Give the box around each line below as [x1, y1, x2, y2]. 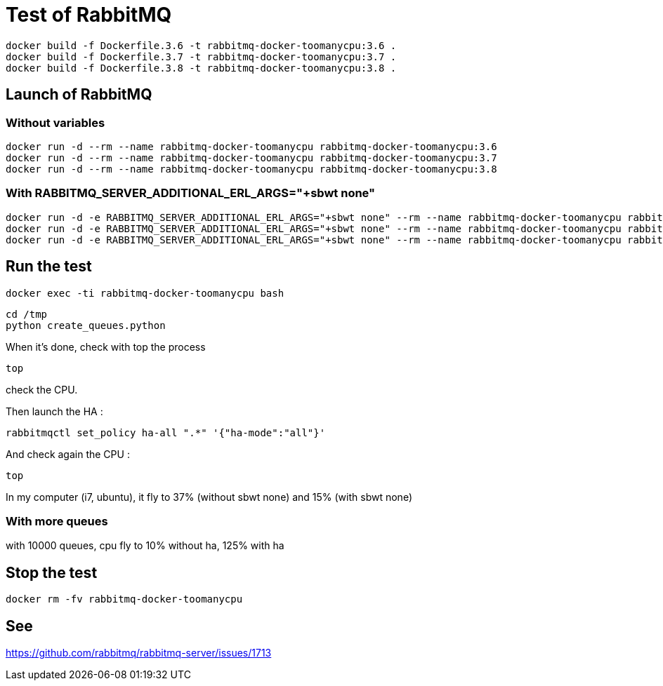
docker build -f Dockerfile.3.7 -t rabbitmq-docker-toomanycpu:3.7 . [6, 51, 397, 62]
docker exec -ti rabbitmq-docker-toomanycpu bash [6, 287, 284, 299]
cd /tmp [6, 308, 48, 320]
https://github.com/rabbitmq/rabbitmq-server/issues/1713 [6, 647, 272, 659]
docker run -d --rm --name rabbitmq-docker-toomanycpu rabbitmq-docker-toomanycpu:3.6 [6, 140, 497, 152]
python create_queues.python [6, 319, 166, 331]
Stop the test [6, 563, 98, 581]
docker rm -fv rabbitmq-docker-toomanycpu [6, 593, 243, 605]
